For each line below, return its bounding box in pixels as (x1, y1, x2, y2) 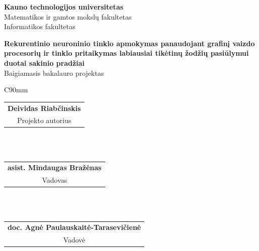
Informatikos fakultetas (4, 21, 75, 32)
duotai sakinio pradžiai (4, 57, 85, 68)
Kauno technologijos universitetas (4, 2, 124, 12)
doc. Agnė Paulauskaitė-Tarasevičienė (8, 222, 141, 232)
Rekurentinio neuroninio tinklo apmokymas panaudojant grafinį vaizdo (4, 38, 255, 48)
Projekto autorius (17, 115, 71, 125)
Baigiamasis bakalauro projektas (4, 67, 104, 78)
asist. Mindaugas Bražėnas (8, 162, 102, 173)
